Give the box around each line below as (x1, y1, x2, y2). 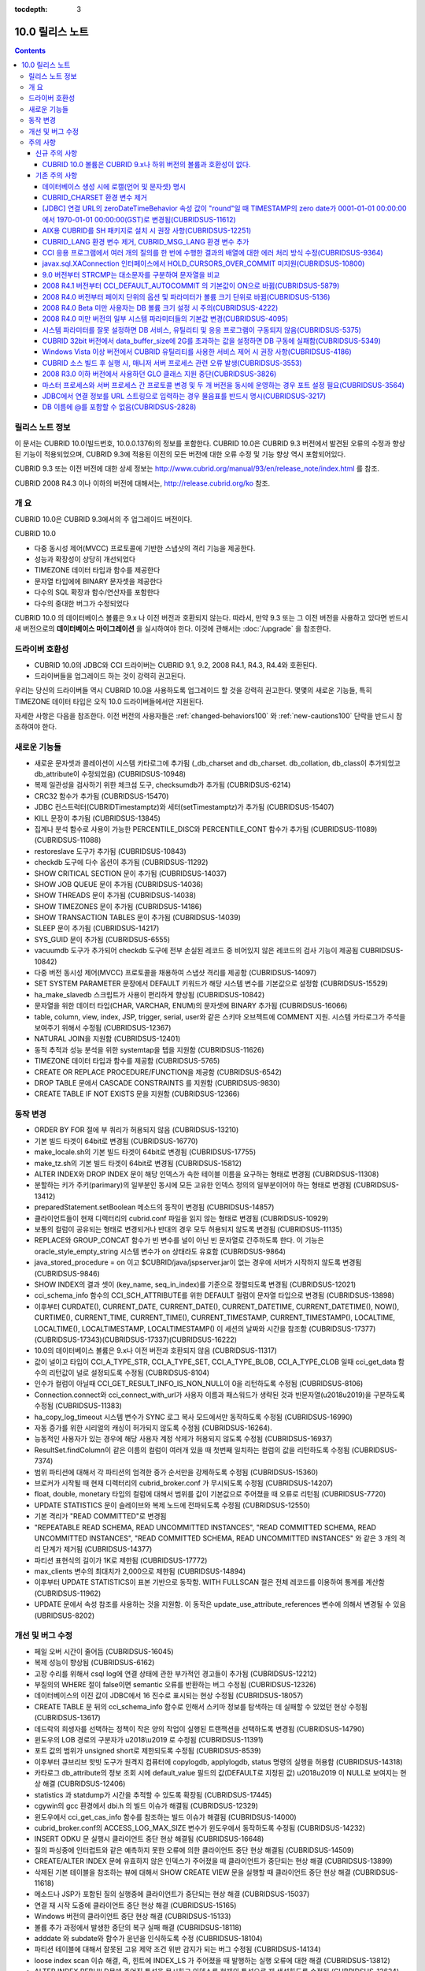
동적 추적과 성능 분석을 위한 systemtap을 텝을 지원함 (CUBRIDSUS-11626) (34, 1045, 264, 1054)
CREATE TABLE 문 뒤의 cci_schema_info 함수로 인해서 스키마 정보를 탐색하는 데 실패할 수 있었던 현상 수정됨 (34, 1701, 368, 1711)
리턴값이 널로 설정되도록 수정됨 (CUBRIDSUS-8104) (48, 1368, 210, 1377)
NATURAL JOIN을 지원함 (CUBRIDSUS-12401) (34, 1034, 181, 1044)
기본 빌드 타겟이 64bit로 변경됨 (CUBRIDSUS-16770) (34, 1136, 198, 1146)
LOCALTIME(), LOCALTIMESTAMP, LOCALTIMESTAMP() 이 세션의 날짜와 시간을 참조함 (34, 1324, 307, 1333)
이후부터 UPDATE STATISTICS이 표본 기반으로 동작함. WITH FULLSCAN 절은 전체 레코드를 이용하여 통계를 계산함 (34, 1578, 385, 1587)
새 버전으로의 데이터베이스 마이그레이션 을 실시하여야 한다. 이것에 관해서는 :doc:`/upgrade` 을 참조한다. (14, 624, 331, 634)
